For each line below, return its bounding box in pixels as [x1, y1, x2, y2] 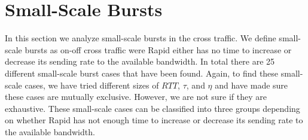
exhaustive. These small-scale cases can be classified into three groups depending [5, 102, 300, 114]
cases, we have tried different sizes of [25, 78, 159, 91]
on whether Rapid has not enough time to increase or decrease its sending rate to [5, 114, 303, 126]
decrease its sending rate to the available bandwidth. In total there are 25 [5, 55, 275, 68]
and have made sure [215, 78, 288, 91]
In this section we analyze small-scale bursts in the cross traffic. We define [5, 32, 276, 44]
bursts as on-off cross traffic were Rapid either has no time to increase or [25, 43, 292, 56]
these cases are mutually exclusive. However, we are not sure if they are [5, 90, 267, 103]
